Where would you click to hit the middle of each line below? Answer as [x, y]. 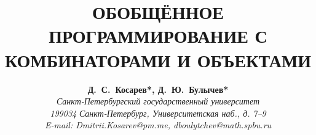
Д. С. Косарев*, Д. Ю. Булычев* [158, 89]
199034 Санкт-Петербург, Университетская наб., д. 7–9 [158, 113]
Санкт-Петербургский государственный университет [158, 101]
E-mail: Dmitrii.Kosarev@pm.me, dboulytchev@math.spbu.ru [158, 125]
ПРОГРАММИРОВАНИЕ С [158, 36]
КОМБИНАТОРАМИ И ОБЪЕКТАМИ [158, 60]
